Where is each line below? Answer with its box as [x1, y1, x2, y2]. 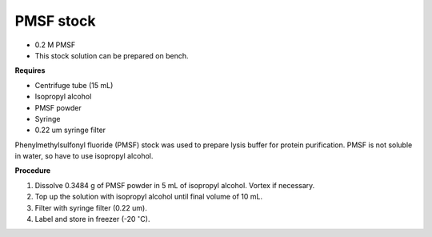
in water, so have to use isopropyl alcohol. [14, 151, 154, 161]
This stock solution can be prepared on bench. [34, 50, 189, 60]
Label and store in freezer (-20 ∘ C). [34, 213, 150, 224]
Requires [14, 66, 46, 75]
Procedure [14, 166, 51, 175]
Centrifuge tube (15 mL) [34, 80, 114, 90]
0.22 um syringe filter [34, 125, 106, 135]
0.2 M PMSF [34, 40, 76, 50]
